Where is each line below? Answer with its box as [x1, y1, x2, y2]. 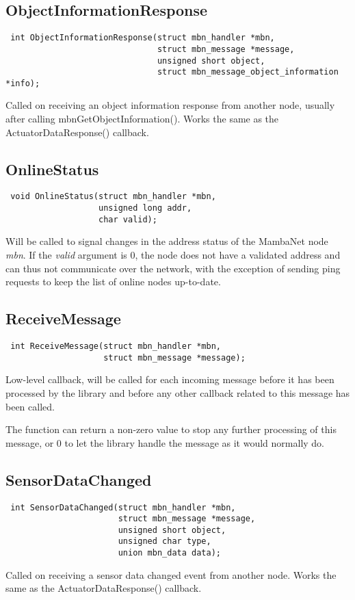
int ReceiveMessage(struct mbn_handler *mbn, [10, 341, 221, 352]
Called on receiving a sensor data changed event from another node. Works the [5, 567, 337, 582]
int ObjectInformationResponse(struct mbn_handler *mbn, [10, 33, 275, 43]
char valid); [98, 214, 157, 224]
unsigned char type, [118, 536, 211, 547]
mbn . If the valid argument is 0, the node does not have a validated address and [5, 248, 341, 262]
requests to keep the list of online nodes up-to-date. [5, 274, 221, 289]
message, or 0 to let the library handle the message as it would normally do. [5, 435, 325, 449]
